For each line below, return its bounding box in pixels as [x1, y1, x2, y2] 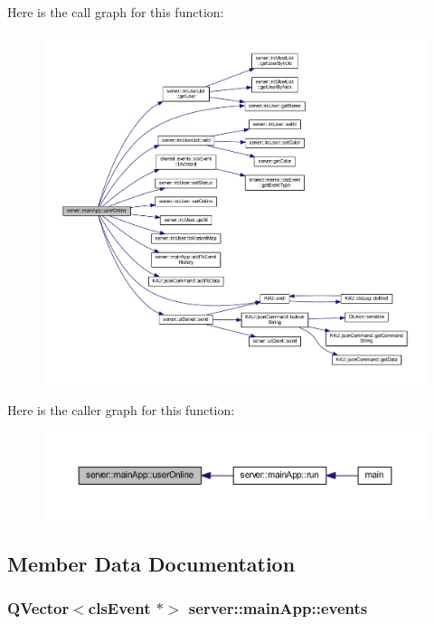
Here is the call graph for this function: [7, 3, 224, 21]
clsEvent [88, 597, 151, 619]
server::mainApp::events [188, 597, 368, 619]
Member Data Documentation [7, 549, 296, 577]
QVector [7, 597, 70, 619]
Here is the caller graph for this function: [7, 400, 235, 419]
